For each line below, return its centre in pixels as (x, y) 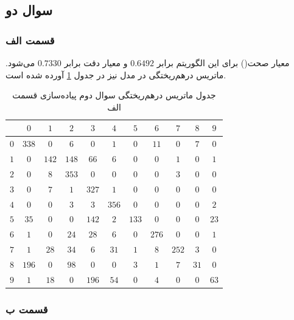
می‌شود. (20, 63)
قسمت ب (27, 309)
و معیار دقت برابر (96, 63)
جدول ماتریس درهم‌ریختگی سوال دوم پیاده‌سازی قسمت (114, 95)
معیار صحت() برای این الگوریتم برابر (223, 63)
